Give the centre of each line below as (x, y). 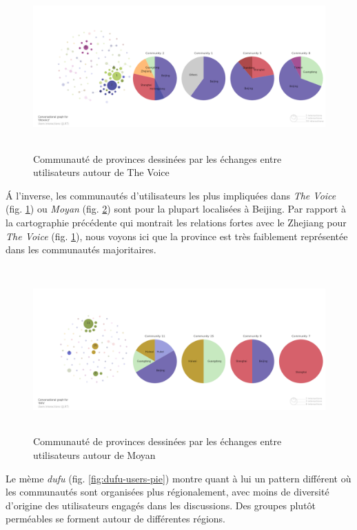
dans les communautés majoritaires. (81, 249)
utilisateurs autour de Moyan (94, 455)
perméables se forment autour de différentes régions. (115, 519)
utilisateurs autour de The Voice (101, 172)
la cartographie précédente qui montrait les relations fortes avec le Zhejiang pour (176, 222)
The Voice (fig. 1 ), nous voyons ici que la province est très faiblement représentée (177, 236)
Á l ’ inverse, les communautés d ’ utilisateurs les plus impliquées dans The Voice (171, 195)
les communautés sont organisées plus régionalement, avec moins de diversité (167, 492)
